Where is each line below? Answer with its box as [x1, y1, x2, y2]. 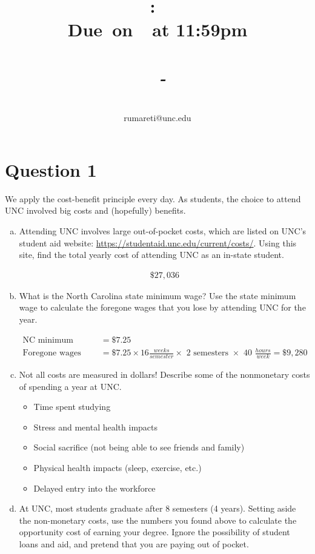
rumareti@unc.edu [124, 111, 191, 124]
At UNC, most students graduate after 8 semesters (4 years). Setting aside [19, 502, 296, 515]
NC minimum [22, 335, 73, 345]
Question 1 [5, 157, 97, 182]
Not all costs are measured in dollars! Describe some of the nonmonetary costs [19, 368, 310, 380]
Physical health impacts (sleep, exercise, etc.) [33, 461, 202, 473]
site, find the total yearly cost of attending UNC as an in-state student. [19, 248, 284, 261]
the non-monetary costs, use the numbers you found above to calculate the [19, 513, 297, 526]
